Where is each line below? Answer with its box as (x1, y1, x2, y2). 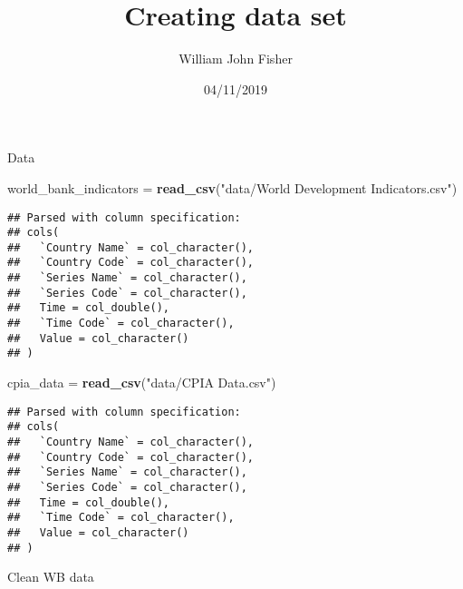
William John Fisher (178, 49, 293, 68)
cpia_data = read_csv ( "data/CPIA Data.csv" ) (7, 373, 276, 392)
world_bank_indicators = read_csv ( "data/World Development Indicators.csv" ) (7, 178, 458, 197)
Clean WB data (7, 567, 94, 586)
